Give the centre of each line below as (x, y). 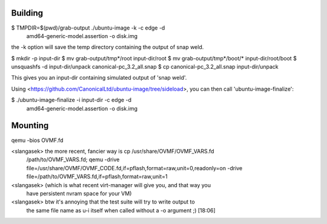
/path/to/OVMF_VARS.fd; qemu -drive (73, 159)
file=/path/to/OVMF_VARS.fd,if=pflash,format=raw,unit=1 (97, 177)
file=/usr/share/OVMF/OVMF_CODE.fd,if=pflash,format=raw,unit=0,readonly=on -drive (134, 168)
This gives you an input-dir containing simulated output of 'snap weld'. (99, 78)
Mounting (30, 126)
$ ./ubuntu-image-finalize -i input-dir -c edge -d (71, 100)
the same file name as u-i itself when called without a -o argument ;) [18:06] (121, 210)
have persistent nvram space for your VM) (79, 193)
